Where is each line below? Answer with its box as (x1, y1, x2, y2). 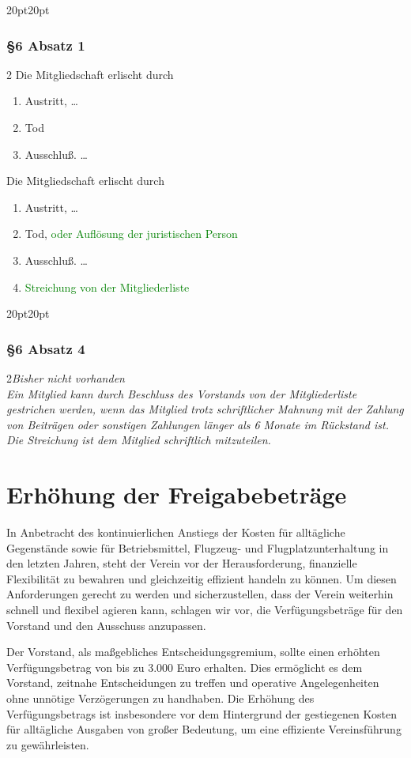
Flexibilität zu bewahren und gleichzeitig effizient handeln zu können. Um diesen (6, 570, 397, 586)
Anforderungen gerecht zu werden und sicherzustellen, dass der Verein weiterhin (6, 586, 394, 602)
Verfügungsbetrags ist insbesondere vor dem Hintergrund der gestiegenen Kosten (6, 705, 397, 722)
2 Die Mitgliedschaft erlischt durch (6, 66, 174, 82)
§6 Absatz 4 (6, 338, 85, 358)
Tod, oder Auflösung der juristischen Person (25, 225, 238, 242)
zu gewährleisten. (6, 736, 89, 752)
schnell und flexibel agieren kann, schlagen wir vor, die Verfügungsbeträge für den (6, 601, 403, 618)
